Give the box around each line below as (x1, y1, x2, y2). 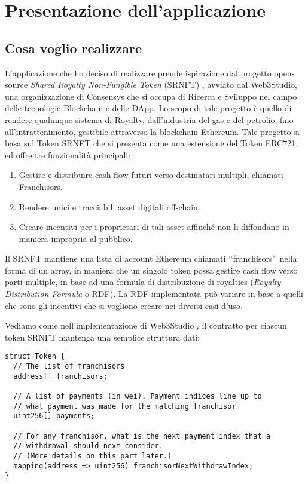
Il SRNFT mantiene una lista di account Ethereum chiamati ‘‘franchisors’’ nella (5, 252, 297, 265)
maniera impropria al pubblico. (19, 232, 133, 244)
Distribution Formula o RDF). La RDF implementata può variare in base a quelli (5, 287, 304, 300)
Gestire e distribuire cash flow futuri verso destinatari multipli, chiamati (19, 169, 283, 181)
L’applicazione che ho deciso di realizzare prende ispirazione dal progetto (5, 66, 272, 79)
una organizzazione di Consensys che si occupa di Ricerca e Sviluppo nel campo (5, 90, 297, 102)
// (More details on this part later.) (13, 452, 172, 461)
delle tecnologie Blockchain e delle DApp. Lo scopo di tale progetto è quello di (5, 102, 292, 114)
